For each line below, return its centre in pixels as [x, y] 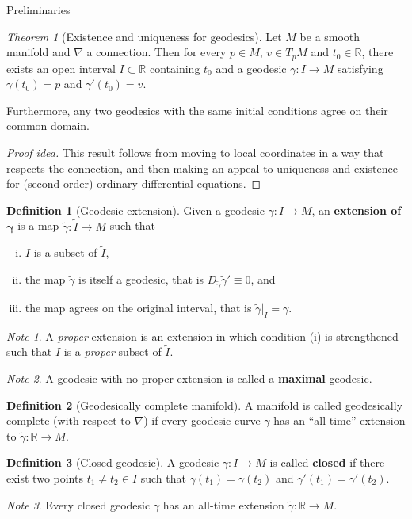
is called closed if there [327, 462]
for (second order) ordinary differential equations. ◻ [134, 183]
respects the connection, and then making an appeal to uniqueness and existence [202, 168]
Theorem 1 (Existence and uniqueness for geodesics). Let [144, 36]
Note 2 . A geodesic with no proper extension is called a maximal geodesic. [189, 378]
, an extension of [357, 210]
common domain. [48, 126]
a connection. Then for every [156, 52]
